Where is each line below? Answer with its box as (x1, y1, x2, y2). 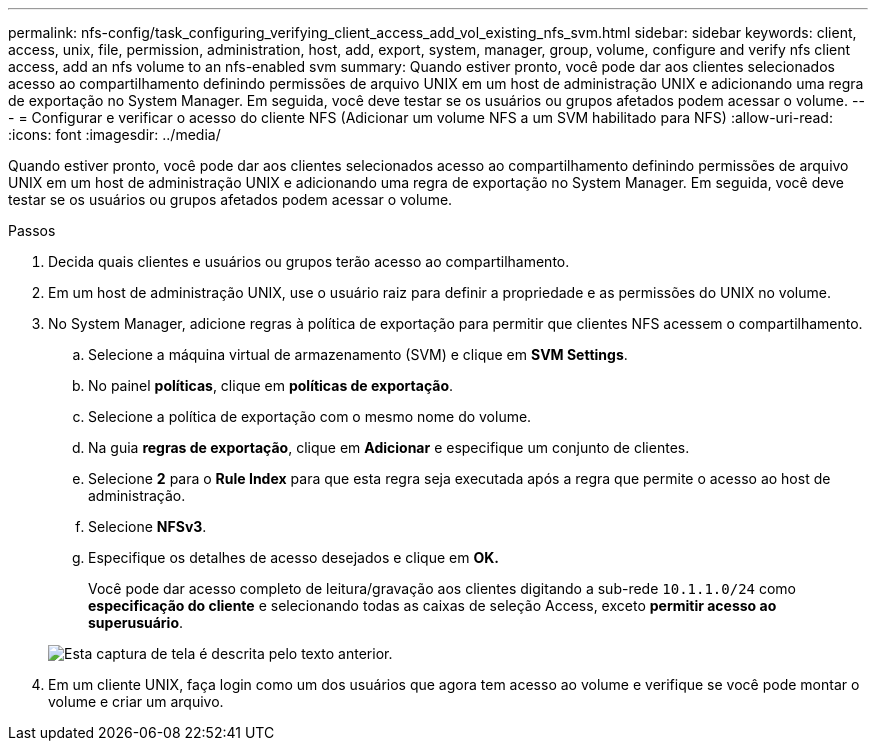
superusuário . (88, 614, 184, 631)
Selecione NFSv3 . (88, 518, 207, 535)
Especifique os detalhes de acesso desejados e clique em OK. (88, 549, 499, 566)
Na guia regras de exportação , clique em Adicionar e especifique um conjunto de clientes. (88, 439, 690, 456)
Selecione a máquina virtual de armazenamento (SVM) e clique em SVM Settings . (88, 346, 628, 363)
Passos (8, 222, 56, 239)
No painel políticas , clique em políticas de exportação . (88, 377, 454, 394)
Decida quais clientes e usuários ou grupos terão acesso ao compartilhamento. (48, 253, 570, 270)
